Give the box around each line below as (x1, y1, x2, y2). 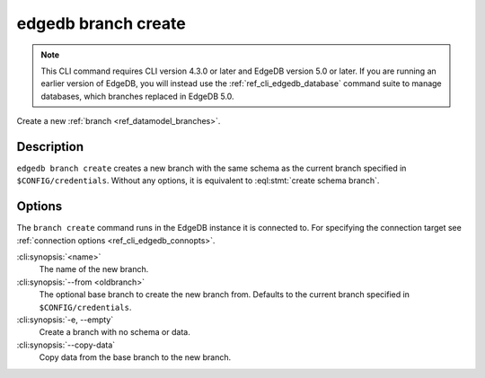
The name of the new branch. (39, 264, 149, 275)
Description (16, 139, 84, 154)
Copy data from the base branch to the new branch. (39, 352, 232, 363)
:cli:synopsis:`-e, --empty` (16, 314, 114, 325)
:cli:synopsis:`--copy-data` (16, 339, 116, 350)
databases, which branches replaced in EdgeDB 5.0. (40, 91, 234, 101)
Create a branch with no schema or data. (39, 327, 190, 338)
